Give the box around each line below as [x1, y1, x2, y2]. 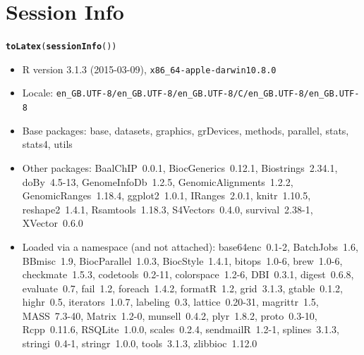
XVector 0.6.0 [22, 216, 83, 230]
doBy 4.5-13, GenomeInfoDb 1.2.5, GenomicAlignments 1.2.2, [22, 174, 293, 189]
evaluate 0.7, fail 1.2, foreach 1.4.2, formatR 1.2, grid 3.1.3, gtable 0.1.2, [22, 280, 343, 295]
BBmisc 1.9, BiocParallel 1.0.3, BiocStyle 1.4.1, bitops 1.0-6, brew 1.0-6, [22, 253, 343, 268]
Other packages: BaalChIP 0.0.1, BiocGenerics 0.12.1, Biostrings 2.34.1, [22, 160, 338, 175]
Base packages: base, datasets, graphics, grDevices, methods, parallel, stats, [22, 123, 349, 137]
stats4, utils [22, 137, 73, 151]
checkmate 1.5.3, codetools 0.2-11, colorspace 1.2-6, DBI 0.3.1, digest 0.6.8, [22, 267, 354, 282]
